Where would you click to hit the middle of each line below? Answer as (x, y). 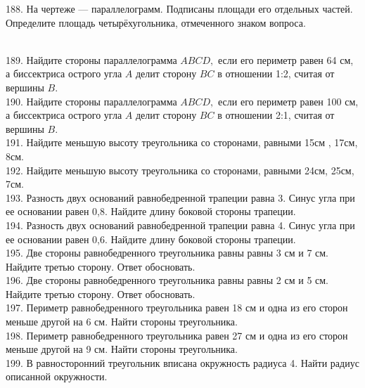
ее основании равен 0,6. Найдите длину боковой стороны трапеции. (151, 239)
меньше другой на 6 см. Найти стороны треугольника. (122, 322)
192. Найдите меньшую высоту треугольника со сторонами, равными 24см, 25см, (180, 170)
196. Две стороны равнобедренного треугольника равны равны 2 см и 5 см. (167, 280)
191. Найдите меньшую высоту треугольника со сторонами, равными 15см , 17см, (182, 142)
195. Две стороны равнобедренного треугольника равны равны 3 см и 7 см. (167, 253)
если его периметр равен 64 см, (286, 59)
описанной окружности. (57, 376)
